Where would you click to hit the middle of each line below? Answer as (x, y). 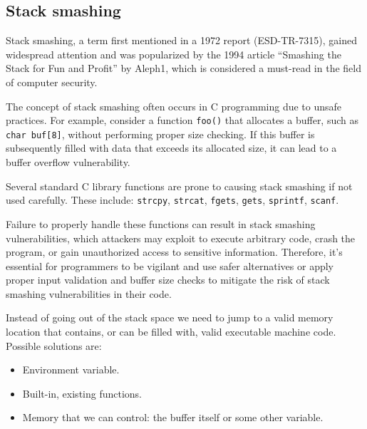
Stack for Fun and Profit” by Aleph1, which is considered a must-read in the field (183, 68)
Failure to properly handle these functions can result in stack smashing (161, 223)
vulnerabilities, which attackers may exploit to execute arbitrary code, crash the (181, 238)
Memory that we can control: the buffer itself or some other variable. (173, 417)
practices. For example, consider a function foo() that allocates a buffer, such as (182, 120)
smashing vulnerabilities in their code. (89, 293)
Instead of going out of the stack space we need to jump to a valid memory (170, 317)
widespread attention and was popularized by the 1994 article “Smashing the (174, 54)
